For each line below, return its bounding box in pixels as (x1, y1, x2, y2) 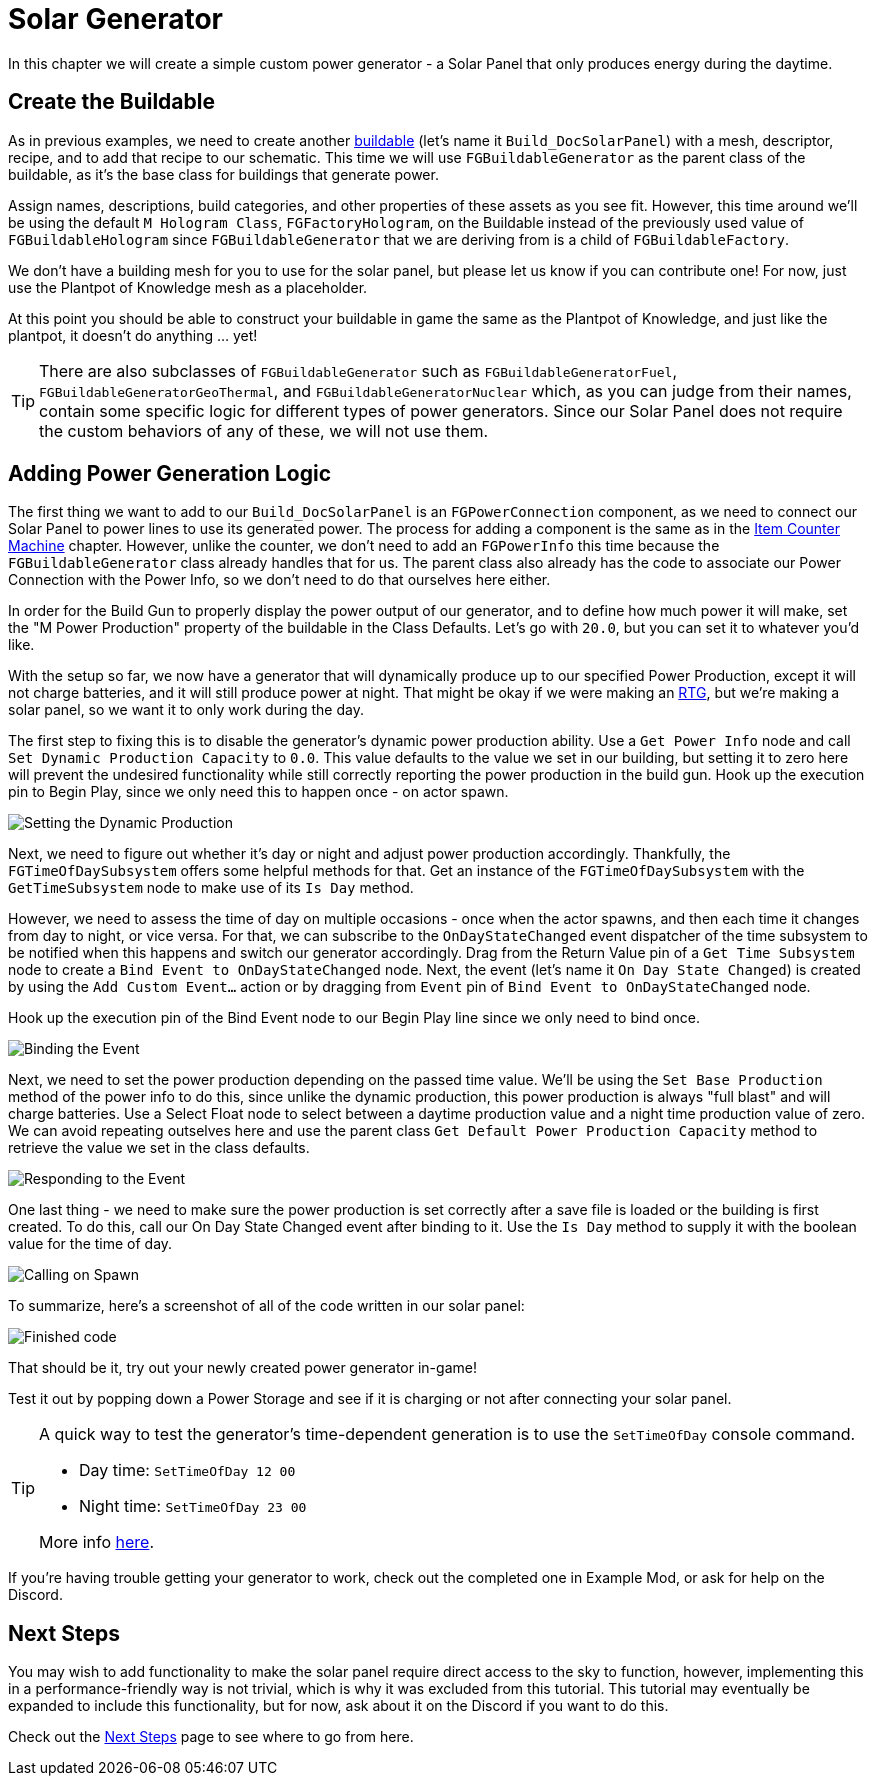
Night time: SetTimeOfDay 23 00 (79, 1496, 307, 1517)
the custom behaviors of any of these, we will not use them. (39, 420, 489, 441)
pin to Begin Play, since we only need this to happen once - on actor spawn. (8, 783, 509, 801)
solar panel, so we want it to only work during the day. (8, 701, 364, 719)
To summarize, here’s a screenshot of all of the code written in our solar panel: (8, 1297, 525, 1315)
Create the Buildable (8, 89, 215, 115)
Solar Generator (8, 2, 224, 36)
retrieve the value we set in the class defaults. (8, 1139, 310, 1157)
